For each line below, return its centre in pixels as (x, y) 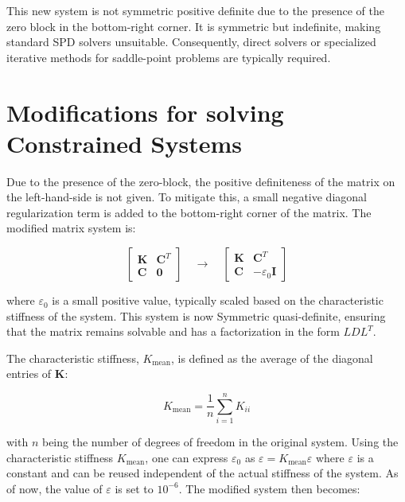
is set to (134, 488)
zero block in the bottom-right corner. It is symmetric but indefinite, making (194, 26)
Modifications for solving (145, 112)
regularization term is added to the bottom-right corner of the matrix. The (189, 212)
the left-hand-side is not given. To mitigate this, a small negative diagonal (187, 197)
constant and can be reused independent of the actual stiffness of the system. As (202, 473)
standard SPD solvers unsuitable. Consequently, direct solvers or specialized (191, 42)
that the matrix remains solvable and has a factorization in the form (173, 331)
